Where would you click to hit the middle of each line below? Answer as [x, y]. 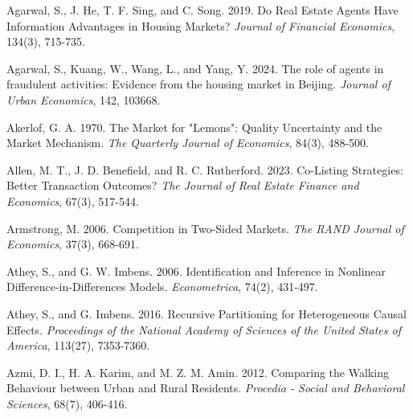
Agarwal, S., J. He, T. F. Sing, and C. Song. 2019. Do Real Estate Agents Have [202, 10]
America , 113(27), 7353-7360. [78, 345]
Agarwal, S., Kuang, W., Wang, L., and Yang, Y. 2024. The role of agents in [195, 68]
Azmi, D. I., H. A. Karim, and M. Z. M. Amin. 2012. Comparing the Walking [198, 372]
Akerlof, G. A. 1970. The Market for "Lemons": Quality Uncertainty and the [194, 127]
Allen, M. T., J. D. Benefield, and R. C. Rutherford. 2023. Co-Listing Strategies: [205, 169]
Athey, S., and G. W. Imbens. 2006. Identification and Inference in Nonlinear [196, 270]
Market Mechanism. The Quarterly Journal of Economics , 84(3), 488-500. [188, 143]
